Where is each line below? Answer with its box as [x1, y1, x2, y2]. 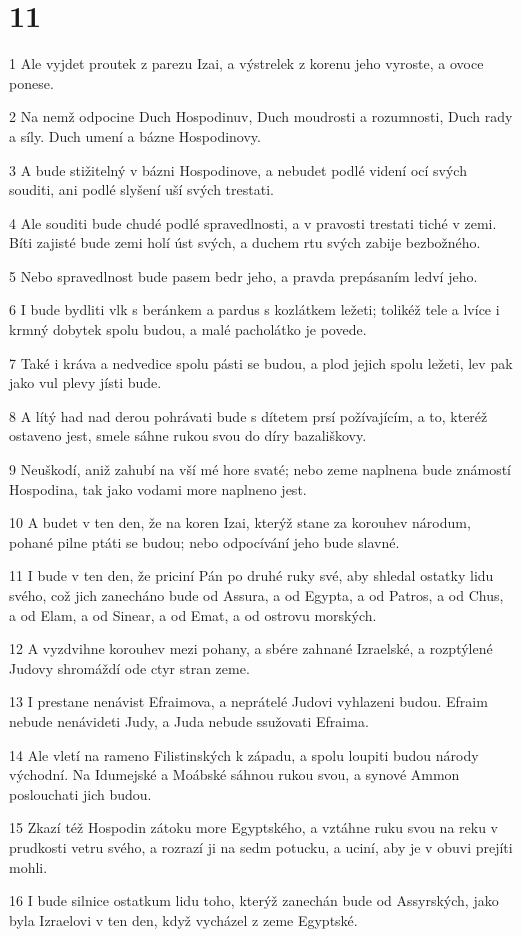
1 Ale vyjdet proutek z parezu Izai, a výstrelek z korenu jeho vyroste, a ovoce [9, 53, 484, 74]
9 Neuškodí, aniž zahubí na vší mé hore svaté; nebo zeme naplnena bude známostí [9, 459, 511, 480]
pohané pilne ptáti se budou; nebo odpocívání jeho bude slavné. [9, 531, 400, 552]
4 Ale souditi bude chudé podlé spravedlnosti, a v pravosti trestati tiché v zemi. [9, 212, 497, 233]
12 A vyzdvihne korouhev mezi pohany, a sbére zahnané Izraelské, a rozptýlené [9, 638, 493, 659]
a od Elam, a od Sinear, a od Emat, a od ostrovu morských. [9, 604, 377, 625]
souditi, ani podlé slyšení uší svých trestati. [9, 179, 274, 200]
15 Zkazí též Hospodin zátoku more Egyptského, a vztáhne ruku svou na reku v [9, 817, 498, 838]
